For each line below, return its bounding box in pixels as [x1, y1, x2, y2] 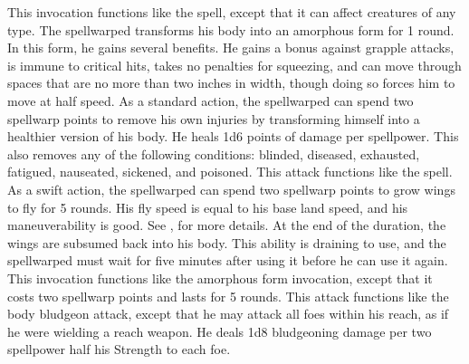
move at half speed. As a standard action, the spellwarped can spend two [7, 91, 414, 110]
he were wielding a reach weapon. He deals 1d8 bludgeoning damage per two [7, 321, 432, 340]
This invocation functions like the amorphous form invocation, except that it [7, 268, 433, 287]
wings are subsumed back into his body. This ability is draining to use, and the [7, 233, 446, 252]
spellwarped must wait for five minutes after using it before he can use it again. [7, 251, 448, 270]
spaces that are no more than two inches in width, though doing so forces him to [7, 73, 455, 92]
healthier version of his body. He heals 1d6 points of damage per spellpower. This [7, 127, 459, 146]
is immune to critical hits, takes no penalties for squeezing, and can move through [7, 55, 462, 74]
